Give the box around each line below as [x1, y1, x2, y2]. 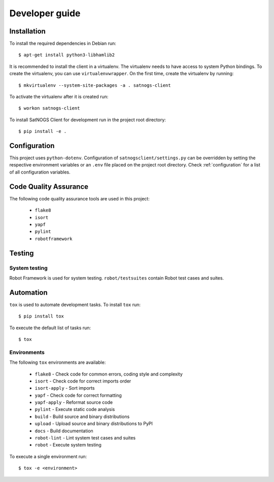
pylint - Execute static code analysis [35, 406, 115, 412]
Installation [9, 27, 46, 36]
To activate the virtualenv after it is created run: [9, 94, 109, 100]
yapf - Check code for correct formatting [35, 392, 122, 398]
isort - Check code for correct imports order [35, 378, 131, 384]
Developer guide [9, 8, 81, 19]
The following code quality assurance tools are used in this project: [9, 195, 150, 201]
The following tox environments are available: [9, 359, 106, 365]
